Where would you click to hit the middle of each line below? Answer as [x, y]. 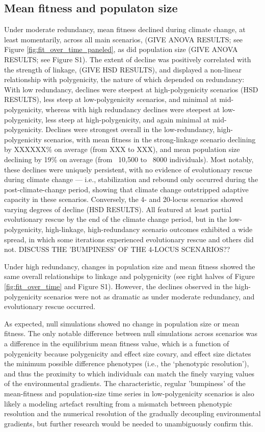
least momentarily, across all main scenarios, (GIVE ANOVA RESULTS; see [124, 39]
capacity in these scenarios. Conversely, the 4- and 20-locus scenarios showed [124, 199]
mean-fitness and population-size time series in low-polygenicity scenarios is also [129, 393]
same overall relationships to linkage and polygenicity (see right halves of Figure [129, 276]
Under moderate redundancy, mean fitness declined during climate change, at [125, 29]
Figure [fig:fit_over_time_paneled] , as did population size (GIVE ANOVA [121, 49]
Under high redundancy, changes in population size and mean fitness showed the [130, 266]
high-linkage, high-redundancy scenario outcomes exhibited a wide [149, 229]
